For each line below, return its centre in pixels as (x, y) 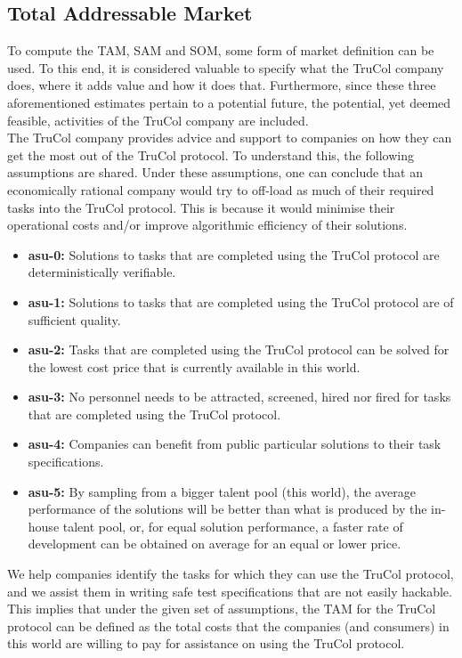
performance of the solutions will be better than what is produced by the (227, 509)
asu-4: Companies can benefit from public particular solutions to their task (235, 444)
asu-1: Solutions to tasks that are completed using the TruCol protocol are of (241, 301)
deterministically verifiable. (102, 272)
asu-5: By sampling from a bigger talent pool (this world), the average (222, 491)
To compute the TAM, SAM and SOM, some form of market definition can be (221, 50)
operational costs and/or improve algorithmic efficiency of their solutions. (207, 225)
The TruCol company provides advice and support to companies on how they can (230, 138)
